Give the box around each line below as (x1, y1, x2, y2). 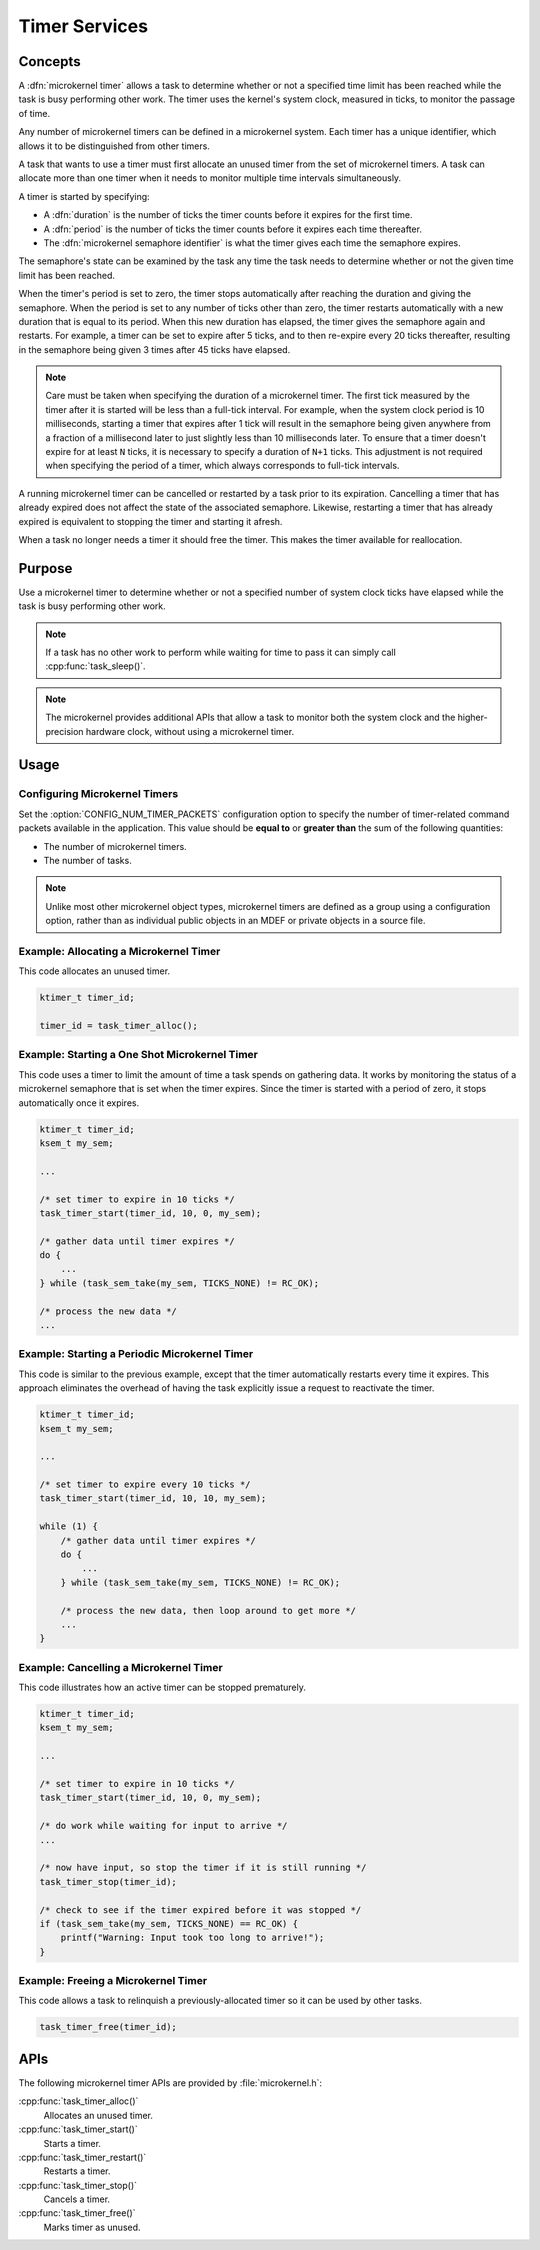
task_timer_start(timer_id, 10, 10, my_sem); (39, 1493, 267, 1504)
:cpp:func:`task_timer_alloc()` (18, 2095, 139, 2107)
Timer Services (18, 15, 149, 37)
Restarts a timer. (43, 2165, 111, 2177)
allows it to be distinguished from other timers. (18, 140, 210, 152)
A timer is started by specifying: (18, 190, 150, 202)
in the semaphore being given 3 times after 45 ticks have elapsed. (18, 343, 291, 355)
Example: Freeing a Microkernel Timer (18, 1974, 208, 1988)
